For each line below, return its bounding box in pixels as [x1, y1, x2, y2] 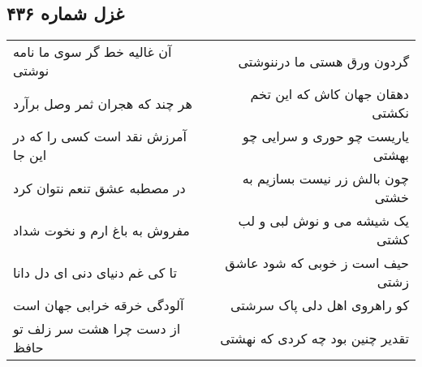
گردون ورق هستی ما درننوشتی [238, 51, 409, 71]
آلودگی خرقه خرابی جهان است [13, 296, 184, 315]
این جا [13, 145, 47, 165]
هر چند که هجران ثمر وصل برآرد [13, 93, 192, 113]
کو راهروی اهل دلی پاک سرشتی [230, 296, 409, 315]
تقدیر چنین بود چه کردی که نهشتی [220, 328, 409, 348]
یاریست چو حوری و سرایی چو [242, 127, 409, 146]
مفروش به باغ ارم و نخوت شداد [13, 220, 190, 240]
